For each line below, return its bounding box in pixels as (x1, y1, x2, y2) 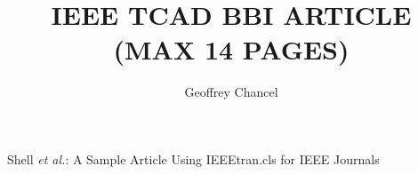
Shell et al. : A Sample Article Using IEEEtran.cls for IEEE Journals (7, 149, 380, 168)
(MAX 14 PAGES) (113, 31, 350, 67)
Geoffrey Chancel (184, 83, 278, 101)
